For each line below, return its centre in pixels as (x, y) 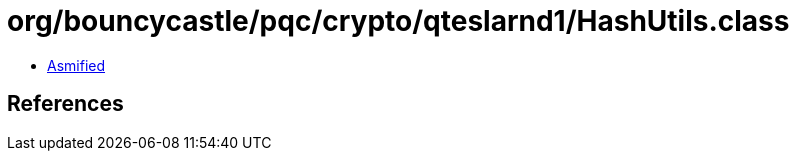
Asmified (76, 65)
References (65, 104)
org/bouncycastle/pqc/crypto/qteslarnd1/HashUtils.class (398, 21)
